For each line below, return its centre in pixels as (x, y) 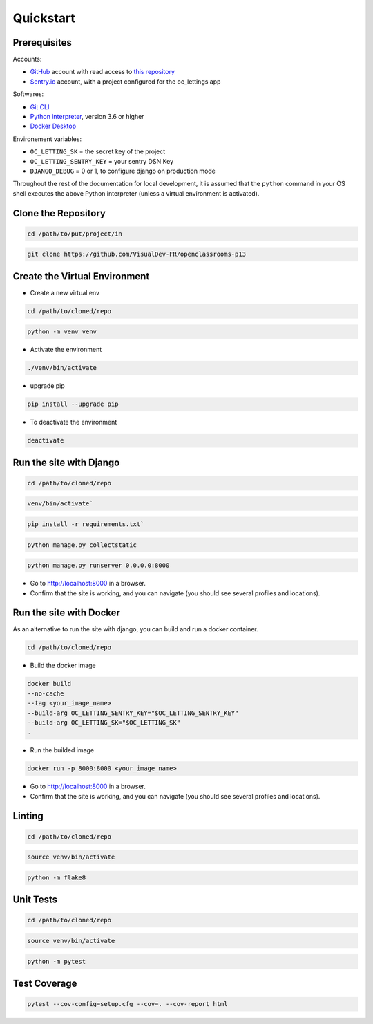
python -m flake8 (57, 877)
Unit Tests (35, 900)
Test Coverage (45, 984)
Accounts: (27, 59)
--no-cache (46, 693)
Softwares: (28, 94)
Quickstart (44, 18)
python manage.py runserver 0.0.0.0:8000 (98, 566)
